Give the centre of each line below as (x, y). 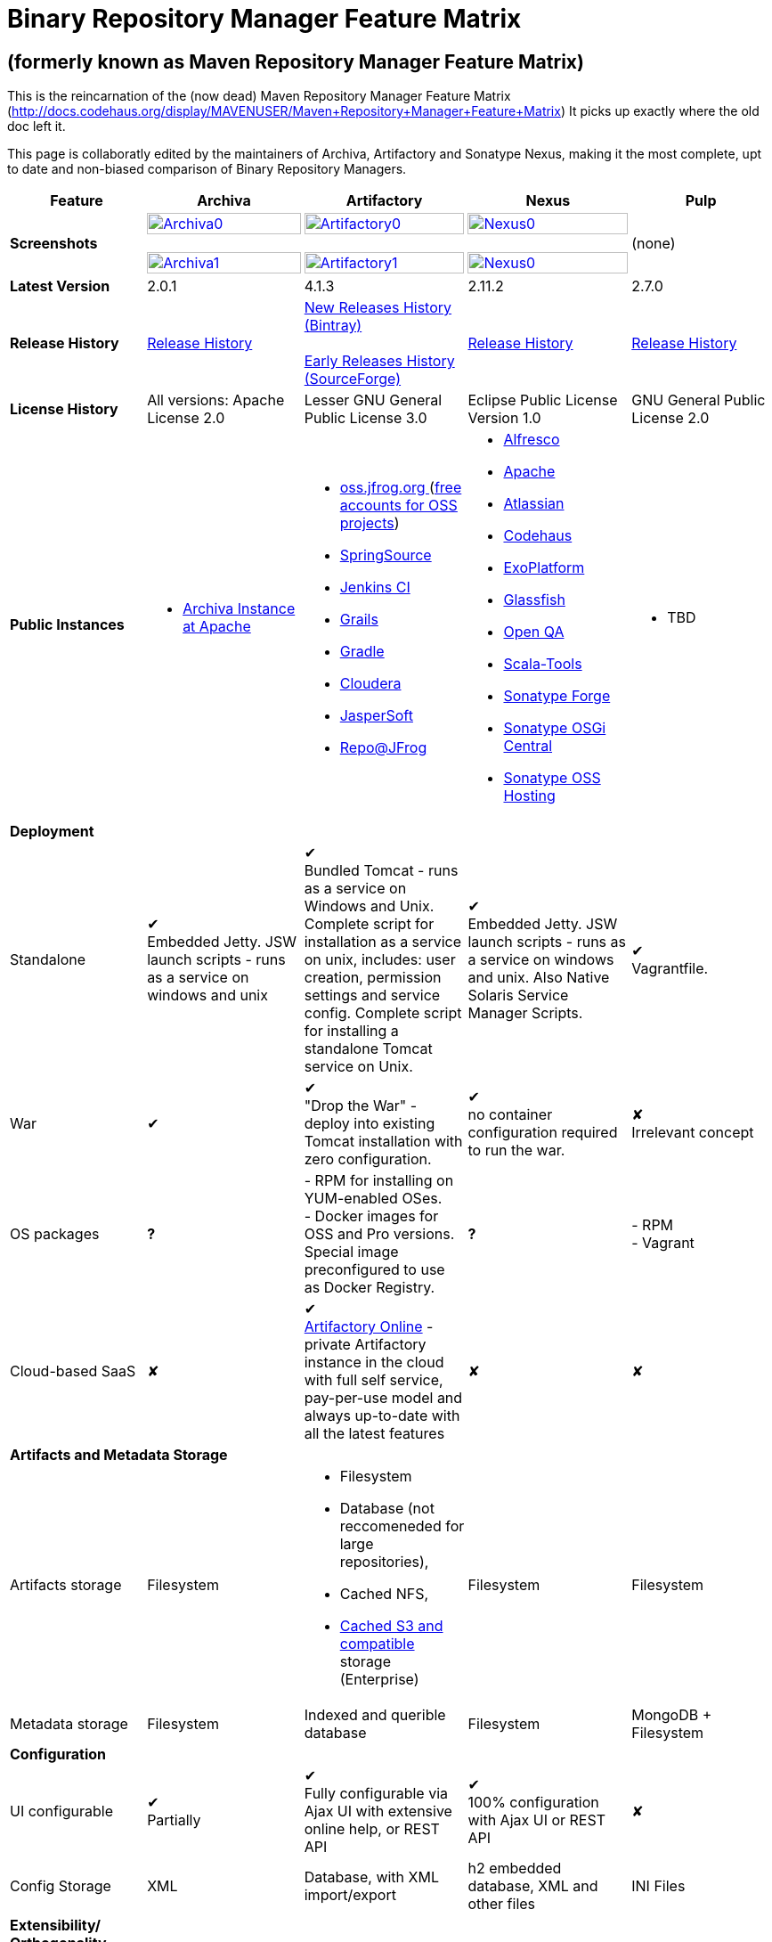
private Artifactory (365, 1345)
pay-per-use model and (383, 1398)
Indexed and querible (375, 1715)
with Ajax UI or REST (536, 1820)
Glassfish (534, 600)
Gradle (362, 652)
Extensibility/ (55, 1926)
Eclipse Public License (543, 400)
